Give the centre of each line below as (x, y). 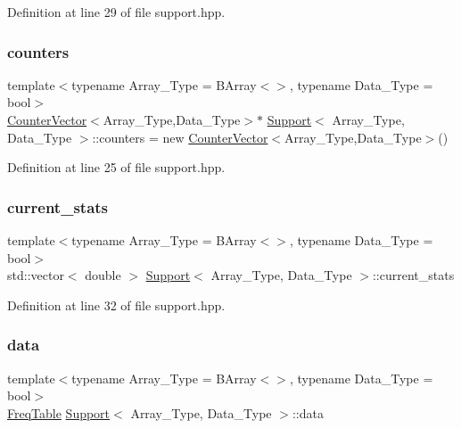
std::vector (36, 275)
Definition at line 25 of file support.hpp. (116, 167)
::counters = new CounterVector (180, 137)
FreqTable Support (59, 412)
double (103, 275)
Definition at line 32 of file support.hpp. (116, 305)
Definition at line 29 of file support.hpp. (116, 12)
